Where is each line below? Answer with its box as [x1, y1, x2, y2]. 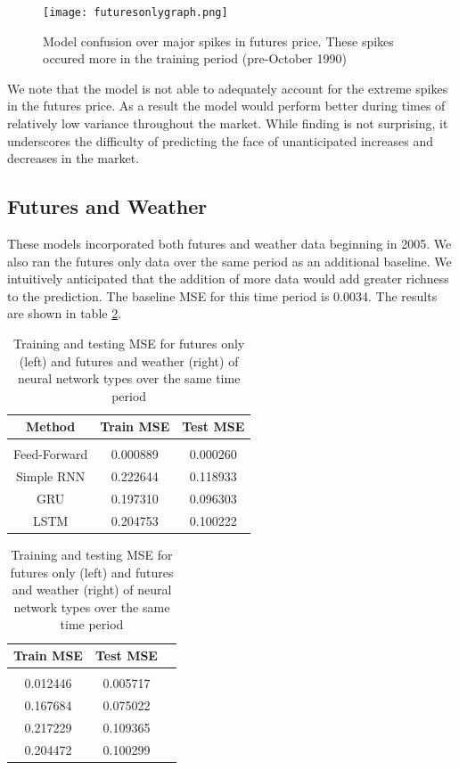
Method [26, 417, 76, 436]
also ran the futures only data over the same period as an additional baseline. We [7, 251, 452, 270]
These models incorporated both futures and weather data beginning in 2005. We [7, 234, 452, 253]
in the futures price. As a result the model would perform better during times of [7, 96, 446, 115]
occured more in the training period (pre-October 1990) [43, 49, 347, 68]
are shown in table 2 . [7, 304, 122, 323]
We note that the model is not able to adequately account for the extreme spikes [7, 78, 448, 97]
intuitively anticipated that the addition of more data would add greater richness [7, 269, 449, 288]
